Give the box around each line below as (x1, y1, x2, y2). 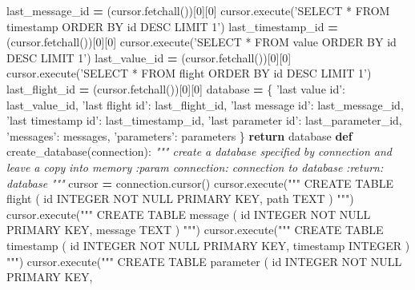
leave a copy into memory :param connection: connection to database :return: (6, 158, 384, 175)
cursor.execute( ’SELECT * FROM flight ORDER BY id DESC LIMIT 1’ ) (6, 65, 372, 81)
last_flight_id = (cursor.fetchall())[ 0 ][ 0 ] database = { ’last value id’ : (6, 80, 345, 97)
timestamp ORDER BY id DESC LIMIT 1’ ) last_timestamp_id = (6, 18, 338, 34)
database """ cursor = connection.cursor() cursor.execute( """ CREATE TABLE (6, 174, 393, 191)
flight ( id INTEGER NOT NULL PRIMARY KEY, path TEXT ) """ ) (6, 190, 354, 207)
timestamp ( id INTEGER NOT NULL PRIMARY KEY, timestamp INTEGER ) (6, 236, 410, 253)
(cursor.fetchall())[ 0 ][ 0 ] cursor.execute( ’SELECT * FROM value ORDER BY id (6, 34, 397, 50)
